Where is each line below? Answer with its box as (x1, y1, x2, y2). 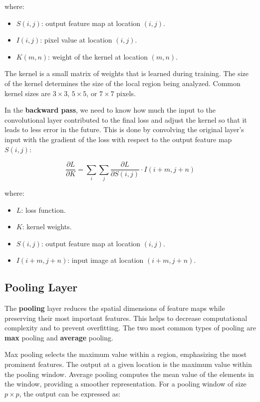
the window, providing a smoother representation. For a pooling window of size (4, 378, 247, 389)
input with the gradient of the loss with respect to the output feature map (4, 134, 232, 144)
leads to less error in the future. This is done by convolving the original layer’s (4, 124, 244, 135)
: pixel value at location (40, 35, 112, 45)
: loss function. (21, 204, 66, 215)
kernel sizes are (4, 88, 50, 98)
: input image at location (67, 255, 144, 265)
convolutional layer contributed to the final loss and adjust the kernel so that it (4, 114, 247, 125)
